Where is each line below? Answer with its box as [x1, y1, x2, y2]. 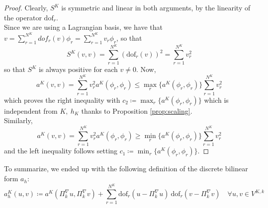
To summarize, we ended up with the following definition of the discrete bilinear [4, 163, 248, 174]
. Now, [136, 64, 156, 74]
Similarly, [4, 115, 33, 126]
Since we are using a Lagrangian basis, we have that [4, 22, 163, 32]
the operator [4, 12, 42, 22]
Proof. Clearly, [4, 2, 48, 12]
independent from [4, 105, 58, 116]
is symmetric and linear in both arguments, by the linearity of [61, 2, 251, 12]
